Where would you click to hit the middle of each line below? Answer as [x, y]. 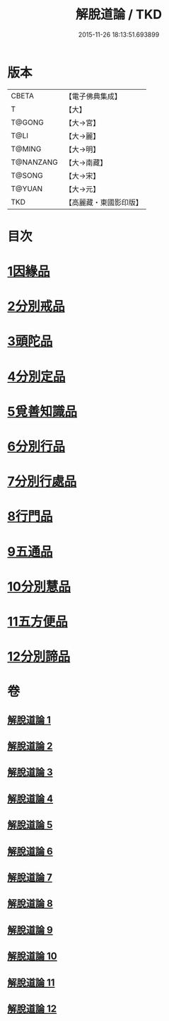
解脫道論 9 [30, 930]
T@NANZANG [35, 162]
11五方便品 [38, 622]
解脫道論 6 [30, 851]
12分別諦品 [39, 657]
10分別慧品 [39, 586]
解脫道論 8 [30, 904]
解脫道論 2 [30, 746]
